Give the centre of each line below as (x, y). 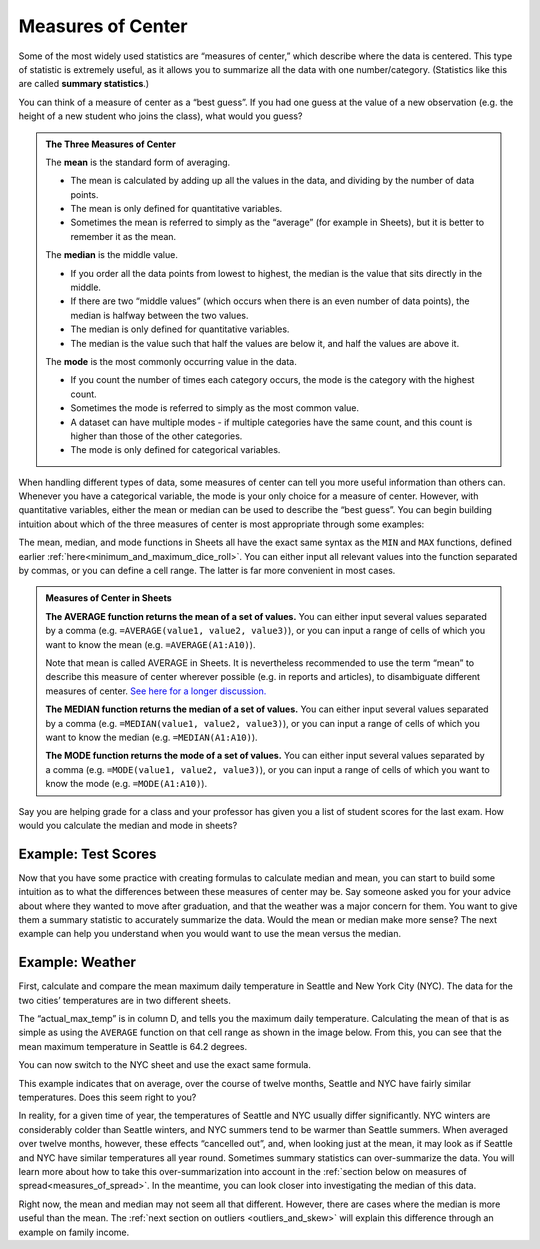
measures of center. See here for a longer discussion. (156, 691)
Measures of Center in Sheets (108, 598)
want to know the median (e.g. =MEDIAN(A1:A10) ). (152, 737)
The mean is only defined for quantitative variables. (176, 209)
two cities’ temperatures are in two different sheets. (125, 1000)
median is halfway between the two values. (159, 315)
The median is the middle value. (112, 255)
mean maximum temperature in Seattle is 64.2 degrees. (133, 1046)
